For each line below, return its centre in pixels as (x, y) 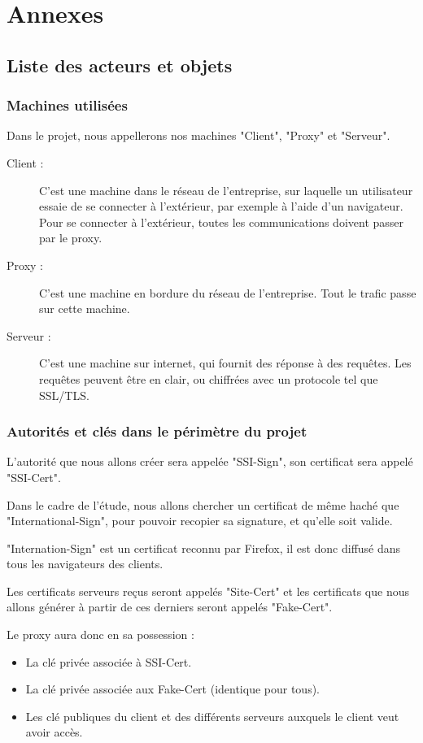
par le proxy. (71, 238)
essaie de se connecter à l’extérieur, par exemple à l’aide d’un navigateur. (221, 206)
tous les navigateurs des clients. (85, 564)
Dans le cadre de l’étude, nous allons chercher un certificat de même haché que (203, 504)
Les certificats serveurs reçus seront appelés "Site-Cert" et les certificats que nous (208, 591)
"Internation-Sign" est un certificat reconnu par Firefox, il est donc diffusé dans (204, 547)
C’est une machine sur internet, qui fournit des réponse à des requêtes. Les (225, 363)
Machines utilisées (67, 105)
